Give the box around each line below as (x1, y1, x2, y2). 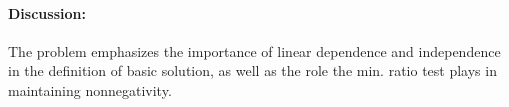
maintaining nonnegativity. (8, 79, 172, 100)
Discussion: (8, 2, 86, 23)
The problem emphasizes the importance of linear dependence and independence (8, 40, 501, 61)
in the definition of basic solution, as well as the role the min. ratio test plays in (8, 60, 497, 81)
